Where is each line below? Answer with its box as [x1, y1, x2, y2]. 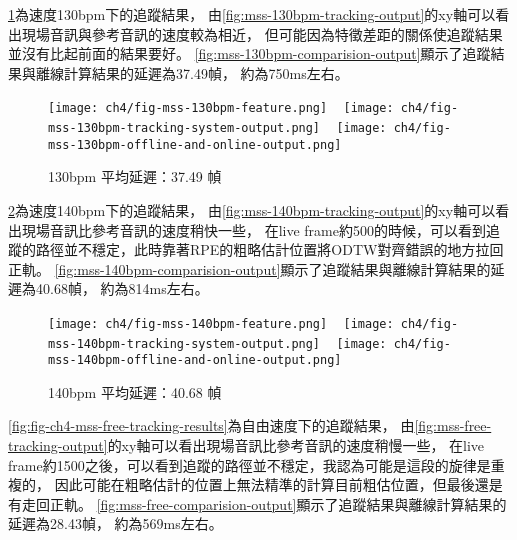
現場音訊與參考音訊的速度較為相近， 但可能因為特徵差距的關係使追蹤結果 [21, 23, 503, 44]
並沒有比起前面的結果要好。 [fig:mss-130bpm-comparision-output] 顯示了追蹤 [8, 43, 491, 64]
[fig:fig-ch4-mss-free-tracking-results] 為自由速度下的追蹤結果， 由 [8, 415, 415, 436]
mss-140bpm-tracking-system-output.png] [48, 336, 321, 351]
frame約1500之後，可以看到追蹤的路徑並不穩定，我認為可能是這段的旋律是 [8, 454, 491, 475]
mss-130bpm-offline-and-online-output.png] [48, 137, 342, 152]
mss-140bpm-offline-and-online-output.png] [48, 353, 342, 368]
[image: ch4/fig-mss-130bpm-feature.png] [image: [48, 101, 394, 116]
